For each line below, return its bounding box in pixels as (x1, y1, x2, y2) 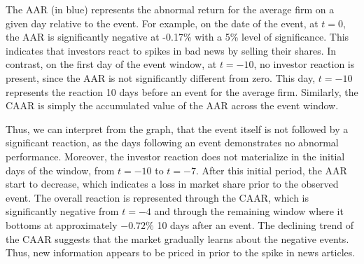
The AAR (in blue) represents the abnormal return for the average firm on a (6, 2, 335, 16)
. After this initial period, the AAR (195, 162, 347, 177)
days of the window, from (6, 162, 115, 177)
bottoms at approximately (6, 217, 118, 232)
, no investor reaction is (253, 57, 355, 71)
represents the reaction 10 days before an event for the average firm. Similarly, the (6, 84, 358, 99)
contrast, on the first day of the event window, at (6, 57, 217, 71)
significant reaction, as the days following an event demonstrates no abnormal (6, 135, 339, 150)
